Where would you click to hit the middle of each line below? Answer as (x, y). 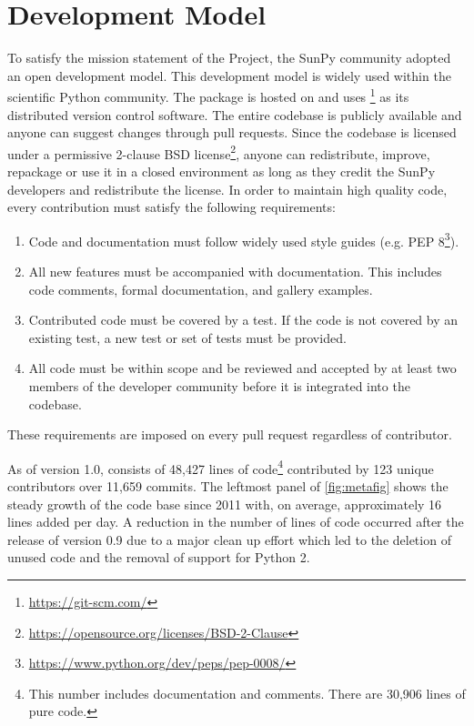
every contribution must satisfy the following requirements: (171, 207)
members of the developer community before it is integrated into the (219, 386)
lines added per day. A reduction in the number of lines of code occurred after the (236, 522)
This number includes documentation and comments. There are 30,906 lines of (247, 693)
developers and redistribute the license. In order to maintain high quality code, (227, 189)
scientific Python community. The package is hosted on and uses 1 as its (208, 95)
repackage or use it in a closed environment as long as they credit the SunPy (222, 171)
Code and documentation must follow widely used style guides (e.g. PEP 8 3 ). (244, 239)
